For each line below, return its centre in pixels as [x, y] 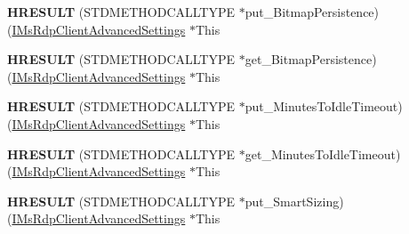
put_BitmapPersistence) [312, 12]
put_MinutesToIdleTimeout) [324, 106]
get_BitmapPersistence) [311, 59]
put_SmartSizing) [294, 201]
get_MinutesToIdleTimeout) [323, 153]
